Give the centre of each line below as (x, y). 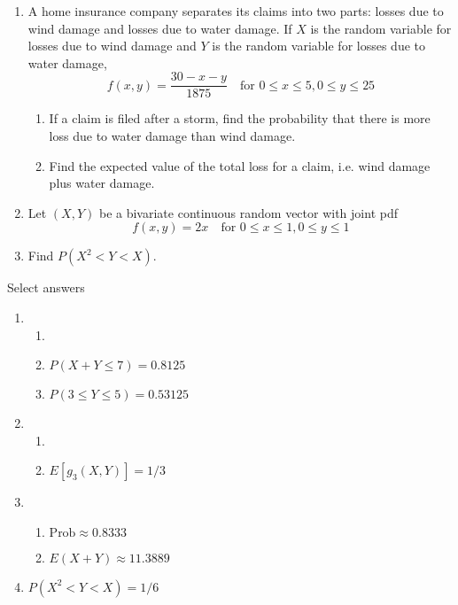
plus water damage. (102, 183)
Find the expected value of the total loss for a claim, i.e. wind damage (240, 165)
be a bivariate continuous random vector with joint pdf (248, 212)
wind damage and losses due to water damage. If (160, 28)
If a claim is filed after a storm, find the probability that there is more (240, 118)
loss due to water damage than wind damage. (172, 136)
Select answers (46, 287)
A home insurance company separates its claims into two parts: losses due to (236, 11)
